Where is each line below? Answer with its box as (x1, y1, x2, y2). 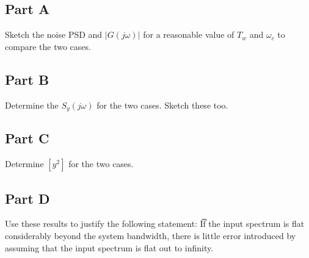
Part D (5, 188, 50, 207)
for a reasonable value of (143, 28, 234, 41)
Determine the (5, 98, 59, 111)
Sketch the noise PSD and (5, 28, 103, 41)
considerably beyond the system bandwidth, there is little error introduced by (5, 229, 296, 242)
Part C (5, 129, 49, 148)
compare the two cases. (5, 40, 91, 52)
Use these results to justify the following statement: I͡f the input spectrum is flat (5, 217, 305, 230)
